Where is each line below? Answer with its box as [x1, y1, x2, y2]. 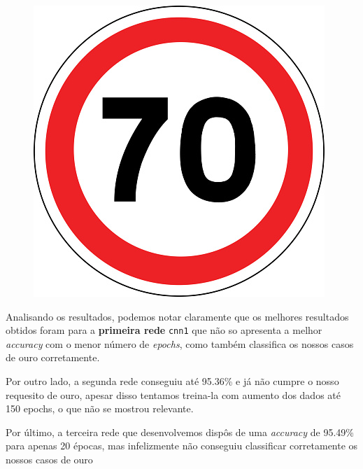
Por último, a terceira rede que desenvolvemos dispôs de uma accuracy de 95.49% [6, 424, 354, 439]
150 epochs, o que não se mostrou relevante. [6, 401, 194, 416]
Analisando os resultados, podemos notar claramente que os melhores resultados [6, 309, 349, 323]
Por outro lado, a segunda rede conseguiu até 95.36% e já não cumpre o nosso [6, 374, 339, 388]
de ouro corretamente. [6, 350, 100, 365]
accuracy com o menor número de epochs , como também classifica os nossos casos [6, 336, 354, 351]
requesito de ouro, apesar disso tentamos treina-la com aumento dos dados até [6, 387, 341, 402]
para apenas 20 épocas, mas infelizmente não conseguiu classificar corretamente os [6, 438, 358, 453]
